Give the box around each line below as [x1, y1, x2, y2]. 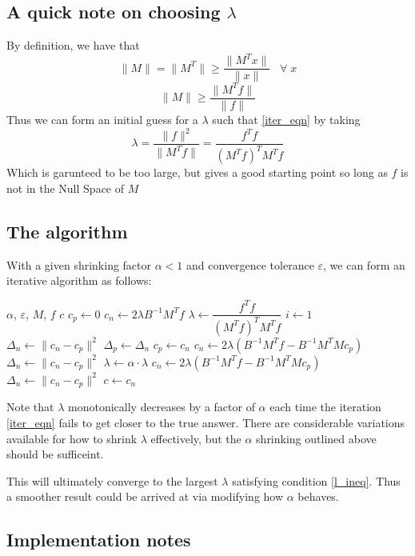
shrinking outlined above [256, 430, 377, 446]
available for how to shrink [6, 430, 138, 446]
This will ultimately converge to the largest [6, 472, 218, 489]
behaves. [297, 488, 339, 505]
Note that [6, 398, 54, 415]
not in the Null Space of [6, 180, 125, 197]
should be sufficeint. [6, 446, 104, 462]
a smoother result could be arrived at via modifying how [6, 488, 284, 505]
